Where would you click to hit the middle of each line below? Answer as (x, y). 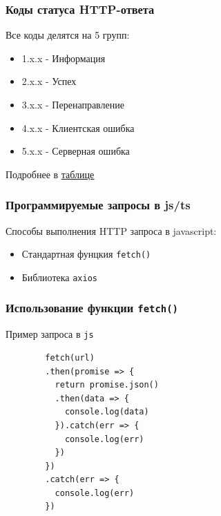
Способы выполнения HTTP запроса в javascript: (111, 230)
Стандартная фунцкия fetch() (86, 254)
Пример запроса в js (50, 334)
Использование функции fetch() (92, 308)
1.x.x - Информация (64, 58)
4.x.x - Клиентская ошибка (78, 127)
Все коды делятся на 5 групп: (68, 35)
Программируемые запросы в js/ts (98, 205)
